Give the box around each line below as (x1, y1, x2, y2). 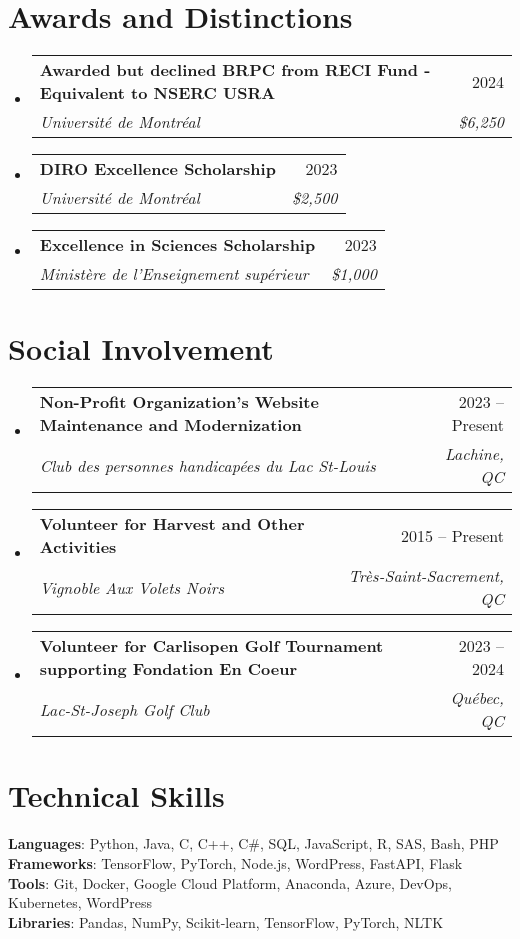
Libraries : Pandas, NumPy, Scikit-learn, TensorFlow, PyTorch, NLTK (8, 911, 444, 932)
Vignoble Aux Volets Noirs (39, 575, 225, 599)
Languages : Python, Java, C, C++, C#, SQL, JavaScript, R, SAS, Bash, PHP (8, 833, 499, 854)
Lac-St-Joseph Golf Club (39, 697, 210, 721)
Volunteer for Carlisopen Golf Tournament (39, 634, 384, 658)
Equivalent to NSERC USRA (39, 81, 276, 105)
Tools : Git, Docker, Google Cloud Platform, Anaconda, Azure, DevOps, (8, 872, 452, 893)
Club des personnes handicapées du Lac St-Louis (39, 453, 376, 477)
